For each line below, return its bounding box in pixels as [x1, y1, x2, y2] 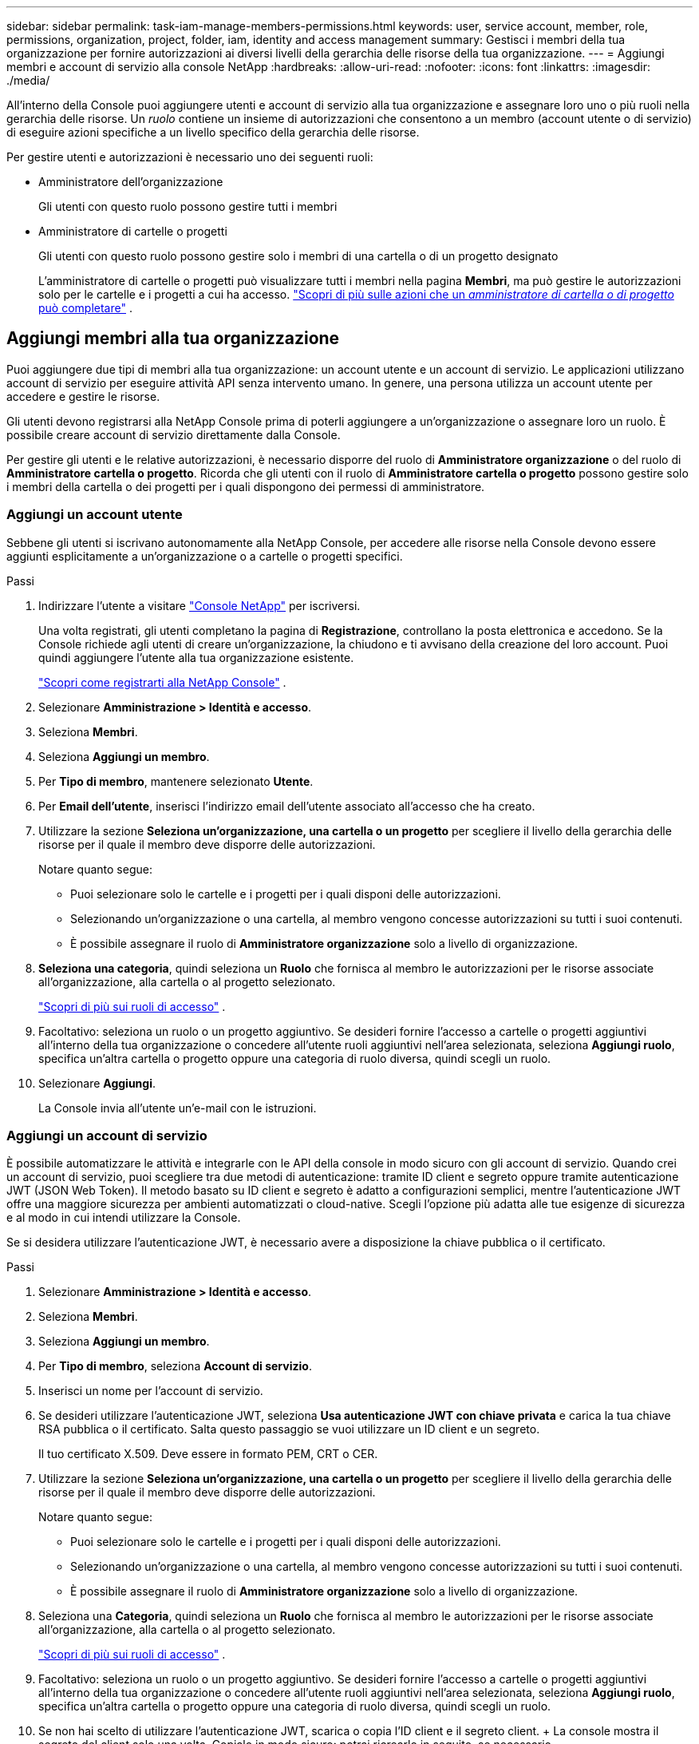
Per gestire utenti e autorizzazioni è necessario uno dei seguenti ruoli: [6, 150, 373, 164]
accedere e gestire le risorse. [6, 389, 160, 403]
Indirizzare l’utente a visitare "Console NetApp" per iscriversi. [38, 598, 361, 612]
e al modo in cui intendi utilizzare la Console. [6, 1211, 241, 1225]
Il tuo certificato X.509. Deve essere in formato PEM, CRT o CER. [38, 1447, 378, 1461]
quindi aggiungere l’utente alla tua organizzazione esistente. [38, 650, 354, 664]
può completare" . [38, 301, 132, 315]
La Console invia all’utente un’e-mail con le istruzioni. [38, 1100, 317, 1115]
